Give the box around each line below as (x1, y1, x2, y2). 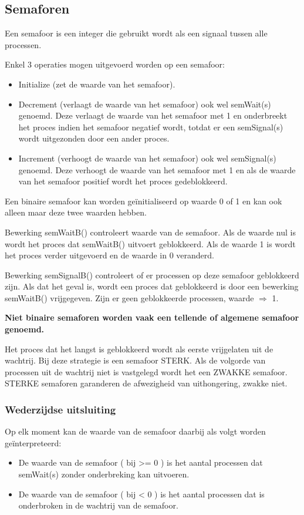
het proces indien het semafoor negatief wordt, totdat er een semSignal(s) (18, 120, 283, 133)
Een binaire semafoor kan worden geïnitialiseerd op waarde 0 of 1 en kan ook (5, 194, 282, 207)
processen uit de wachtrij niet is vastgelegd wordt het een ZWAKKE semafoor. (5, 365, 288, 378)
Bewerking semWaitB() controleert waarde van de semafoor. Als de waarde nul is (5, 225, 296, 238)
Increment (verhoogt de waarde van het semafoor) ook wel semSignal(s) (18, 152, 276, 164)
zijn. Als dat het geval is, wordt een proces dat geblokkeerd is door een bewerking (5, 280, 299, 292)
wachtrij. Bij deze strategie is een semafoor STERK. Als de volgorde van (5, 354, 266, 366)
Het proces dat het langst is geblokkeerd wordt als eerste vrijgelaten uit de (5, 342, 273, 355)
